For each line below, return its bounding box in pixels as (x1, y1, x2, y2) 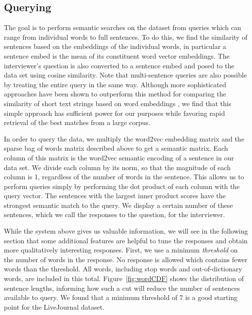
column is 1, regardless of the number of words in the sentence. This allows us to (4, 172, 244, 182)
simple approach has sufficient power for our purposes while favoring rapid (4, 108, 225, 118)
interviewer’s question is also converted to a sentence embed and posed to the (4, 60, 235, 70)
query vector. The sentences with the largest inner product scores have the (4, 190, 226, 201)
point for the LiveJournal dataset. (4, 301, 105, 312)
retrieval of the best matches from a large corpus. (4, 117, 151, 127)
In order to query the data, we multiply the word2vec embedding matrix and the (4, 133, 244, 143)
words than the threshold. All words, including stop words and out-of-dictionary (4, 264, 242, 274)
